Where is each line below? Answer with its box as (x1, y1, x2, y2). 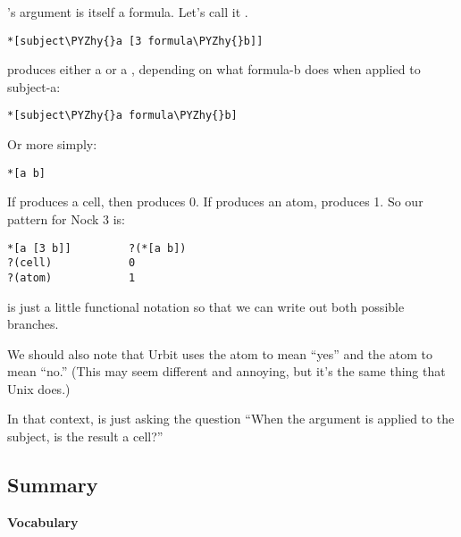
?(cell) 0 (7, 256, 136, 270)
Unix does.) (7, 379, 71, 398)
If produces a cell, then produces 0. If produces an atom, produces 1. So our (7, 192, 423, 211)
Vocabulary (7, 512, 79, 531)
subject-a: (7, 77, 61, 96)
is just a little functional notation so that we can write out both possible (7, 297, 405, 315)
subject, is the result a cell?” (7, 427, 163, 446)
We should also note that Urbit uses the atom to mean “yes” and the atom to (7, 344, 432, 363)
